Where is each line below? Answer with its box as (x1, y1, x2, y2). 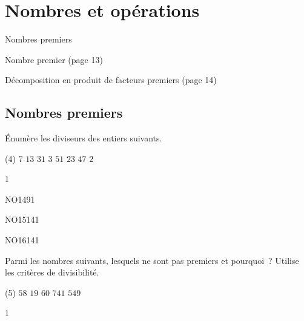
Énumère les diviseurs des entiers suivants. (5, 132, 162, 144)
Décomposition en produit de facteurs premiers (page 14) (5, 73, 217, 86)
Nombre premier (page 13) (5, 53, 103, 66)
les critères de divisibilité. (5, 266, 99, 279)
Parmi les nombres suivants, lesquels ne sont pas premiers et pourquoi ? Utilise (5, 254, 299, 266)
